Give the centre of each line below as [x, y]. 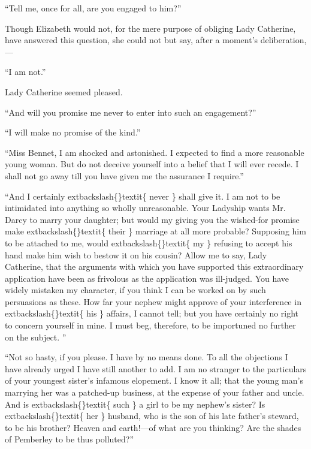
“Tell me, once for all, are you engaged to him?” [93, 8]
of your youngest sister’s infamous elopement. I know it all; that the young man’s [154, 380]
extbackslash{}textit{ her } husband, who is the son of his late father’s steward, [152, 416]
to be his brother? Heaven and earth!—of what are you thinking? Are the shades [153, 427]
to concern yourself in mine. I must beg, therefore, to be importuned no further [150, 325]
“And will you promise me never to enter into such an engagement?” [131, 112]
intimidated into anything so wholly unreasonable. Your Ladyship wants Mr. [145, 208]
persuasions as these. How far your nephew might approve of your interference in [153, 301]
